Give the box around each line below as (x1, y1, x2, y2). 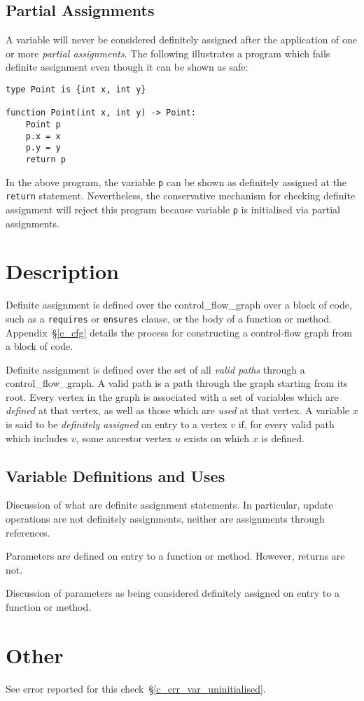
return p (25, 154, 66, 164)
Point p (25, 119, 61, 129)
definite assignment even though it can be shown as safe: (6, 59, 248, 74)
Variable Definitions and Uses (6, 465, 225, 486)
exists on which (183, 430, 250, 445)
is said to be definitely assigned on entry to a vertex (6, 417, 227, 432)
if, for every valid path (238, 417, 335, 432)
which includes (6, 430, 69, 445)
